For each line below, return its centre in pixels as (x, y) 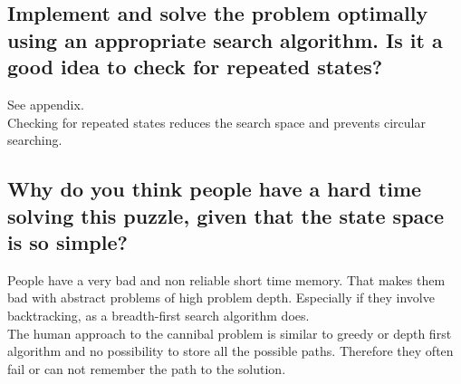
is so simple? (67, 241)
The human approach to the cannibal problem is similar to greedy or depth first (230, 333)
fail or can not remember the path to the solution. (147, 368)
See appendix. (46, 104)
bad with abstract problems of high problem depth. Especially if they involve (221, 298)
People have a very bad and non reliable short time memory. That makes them (226, 279)
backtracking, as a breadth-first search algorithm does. (158, 315)
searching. (35, 140)
